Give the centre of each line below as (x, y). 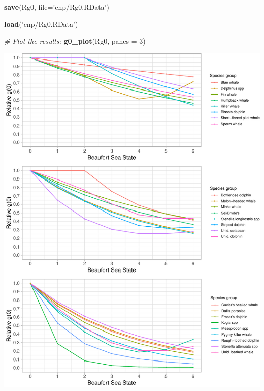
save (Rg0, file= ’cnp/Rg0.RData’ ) (57, 7)
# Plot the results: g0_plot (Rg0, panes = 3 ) (75, 41)
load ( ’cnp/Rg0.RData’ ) (41, 24)
